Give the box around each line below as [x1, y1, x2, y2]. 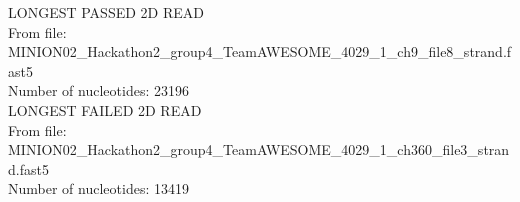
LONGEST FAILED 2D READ [8, 99, 202, 120]
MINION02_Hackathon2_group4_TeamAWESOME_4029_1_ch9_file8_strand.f [8, 41, 512, 62]
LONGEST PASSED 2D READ [8, 2, 204, 22]
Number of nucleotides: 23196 [8, 80, 189, 101]
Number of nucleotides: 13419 [8, 178, 189, 199]
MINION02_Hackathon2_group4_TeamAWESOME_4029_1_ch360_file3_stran [8, 139, 510, 160]
